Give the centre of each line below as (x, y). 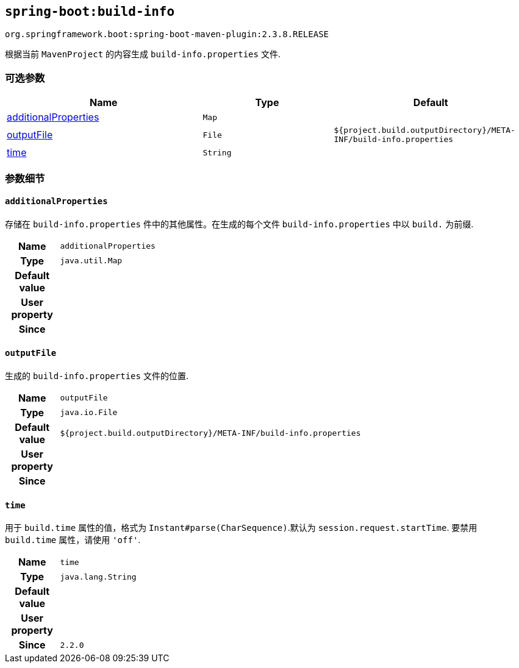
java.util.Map (91, 261)
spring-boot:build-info (90, 12)
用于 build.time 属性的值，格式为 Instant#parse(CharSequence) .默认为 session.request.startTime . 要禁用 (241, 528)
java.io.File (89, 413)
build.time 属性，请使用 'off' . (73, 540)
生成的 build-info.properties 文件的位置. (97, 375)
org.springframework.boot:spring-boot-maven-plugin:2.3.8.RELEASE (167, 34)
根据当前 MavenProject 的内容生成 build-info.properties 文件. (143, 54)
